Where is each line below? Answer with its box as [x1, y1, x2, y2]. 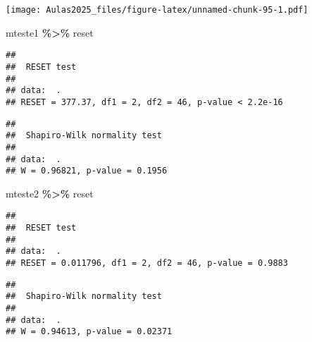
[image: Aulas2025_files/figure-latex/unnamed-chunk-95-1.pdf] [6, 5, 308, 15]
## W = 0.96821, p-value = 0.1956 [6, 166, 168, 176]
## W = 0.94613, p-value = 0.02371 [6, 326, 173, 337]
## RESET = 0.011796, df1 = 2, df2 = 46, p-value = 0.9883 [6, 258, 288, 269]
